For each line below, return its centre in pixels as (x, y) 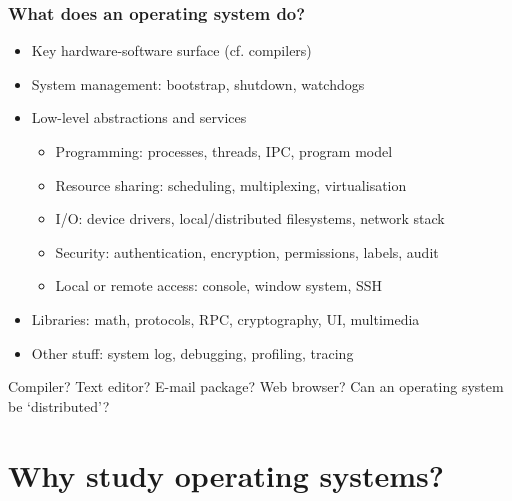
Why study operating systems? (226, 474)
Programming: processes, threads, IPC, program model (224, 151)
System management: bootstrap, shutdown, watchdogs (198, 83)
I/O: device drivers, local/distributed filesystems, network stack (250, 218)
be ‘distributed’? (59, 405)
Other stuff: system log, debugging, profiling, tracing (192, 352)
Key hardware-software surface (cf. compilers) (171, 50)
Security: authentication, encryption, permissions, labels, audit (247, 251)
